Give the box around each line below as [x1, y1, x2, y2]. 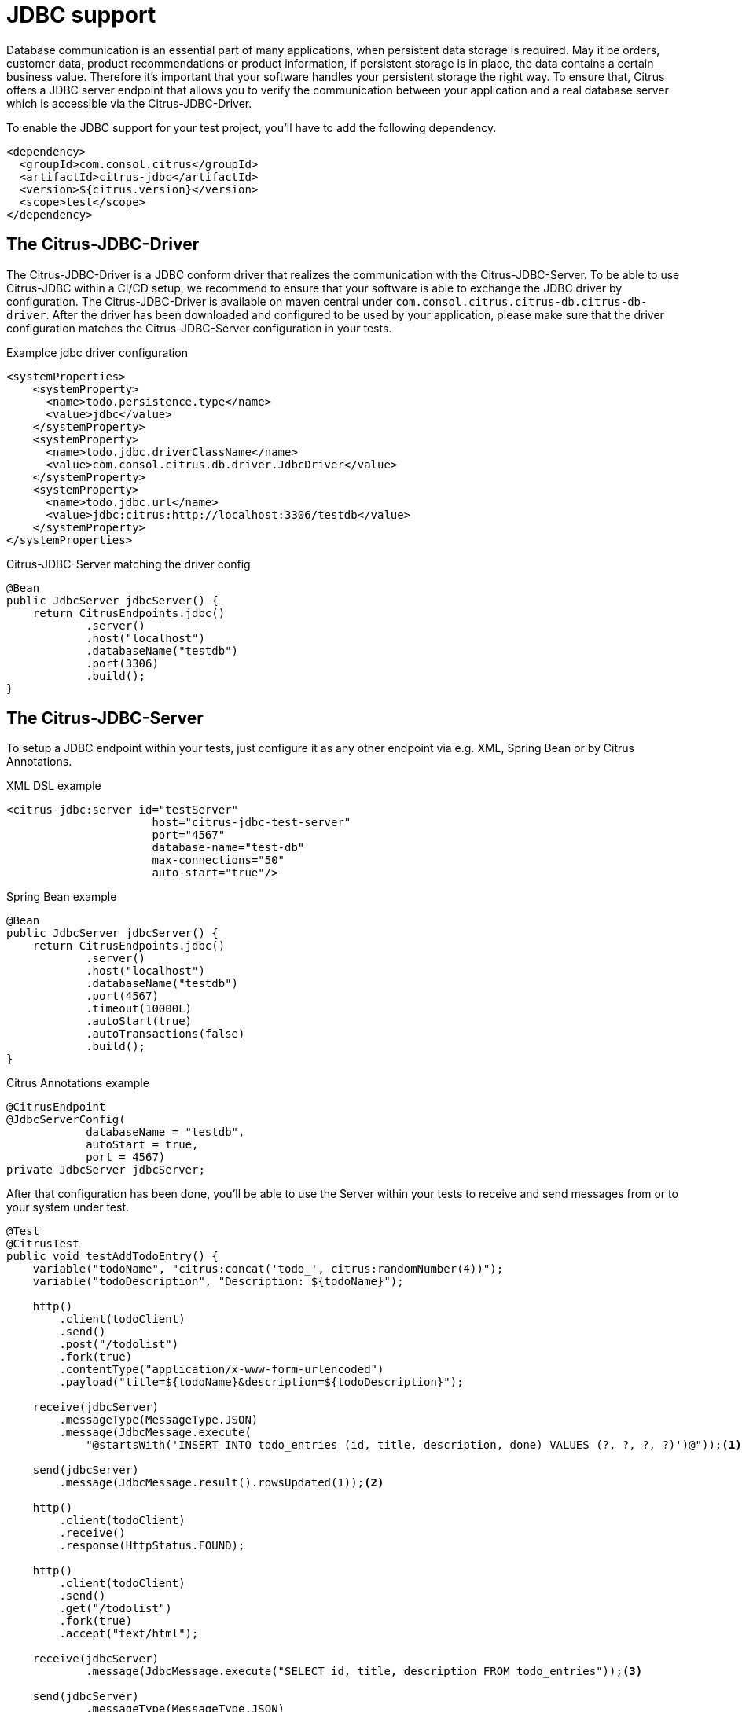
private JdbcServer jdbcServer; [6, 1163, 205, 1177]
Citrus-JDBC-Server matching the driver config [6, 557, 251, 571]
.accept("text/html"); [59, 1627, 199, 1640]
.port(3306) [86, 656, 159, 670]
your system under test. [6, 1200, 130, 1214]
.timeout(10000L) [86, 1002, 193, 1016]
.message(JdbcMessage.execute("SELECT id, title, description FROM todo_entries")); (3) [86, 1665, 643, 1678]
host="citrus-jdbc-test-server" [152, 816, 351, 829]
